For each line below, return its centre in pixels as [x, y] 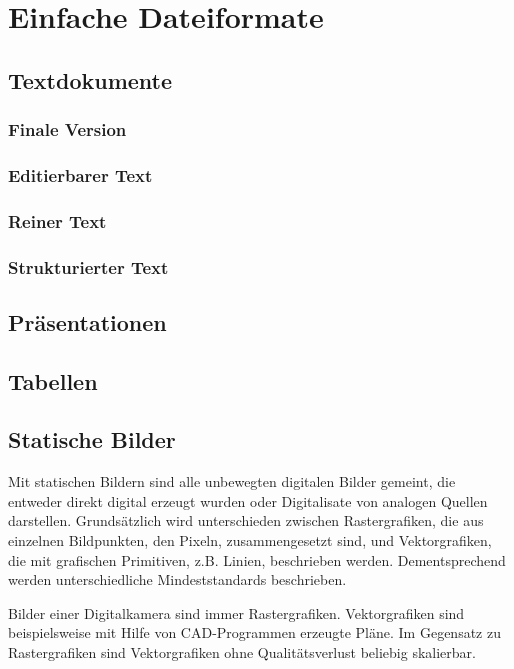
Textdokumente [90, 79]
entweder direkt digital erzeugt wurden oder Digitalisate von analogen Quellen [248, 500]
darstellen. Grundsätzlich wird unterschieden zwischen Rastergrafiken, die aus [246, 520]
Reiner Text [57, 220]
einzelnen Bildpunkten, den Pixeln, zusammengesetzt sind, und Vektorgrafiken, [250, 540]
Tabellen [53, 380]
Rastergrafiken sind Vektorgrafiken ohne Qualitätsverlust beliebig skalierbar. [242, 652]
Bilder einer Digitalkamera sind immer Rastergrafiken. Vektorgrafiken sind [236, 612]
